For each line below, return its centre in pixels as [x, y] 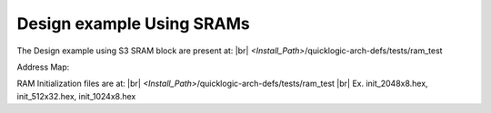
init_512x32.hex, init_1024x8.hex [76, 96]
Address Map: [43, 67]
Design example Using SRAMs [133, 24]
